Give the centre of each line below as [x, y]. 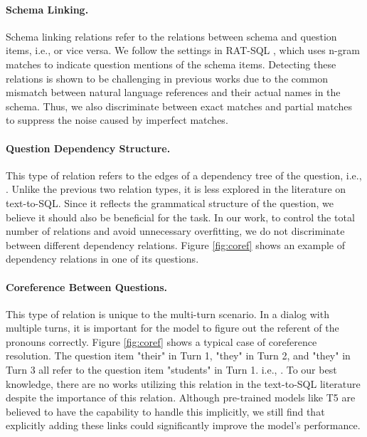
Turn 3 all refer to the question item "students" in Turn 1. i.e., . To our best [171, 370]
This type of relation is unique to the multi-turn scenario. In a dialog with [167, 314]
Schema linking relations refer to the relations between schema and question [171, 36]
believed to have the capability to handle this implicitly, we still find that [165, 411]
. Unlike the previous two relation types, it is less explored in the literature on [176, 189]
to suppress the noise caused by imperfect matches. [117, 120]
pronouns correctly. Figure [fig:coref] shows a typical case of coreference [161, 341]
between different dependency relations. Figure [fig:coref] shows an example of [175, 244]
